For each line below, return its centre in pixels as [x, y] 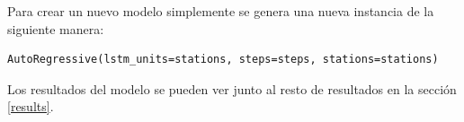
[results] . [31, 106]
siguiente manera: [56, 28]
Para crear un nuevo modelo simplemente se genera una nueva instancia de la [221, 11]
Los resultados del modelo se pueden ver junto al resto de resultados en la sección [232, 88]
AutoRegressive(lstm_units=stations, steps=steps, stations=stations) [223, 60]
